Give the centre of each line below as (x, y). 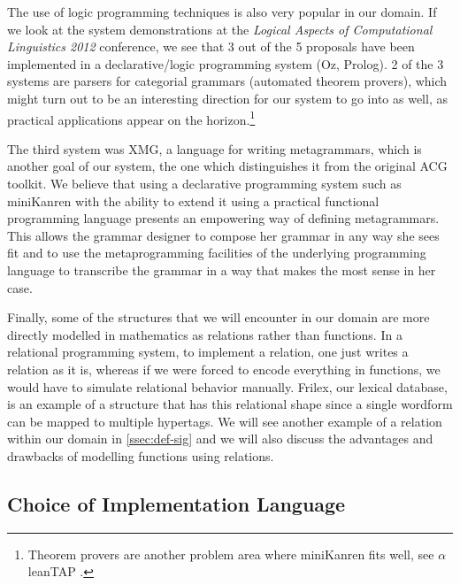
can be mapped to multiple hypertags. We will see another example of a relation (225, 421)
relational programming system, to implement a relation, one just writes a (208, 352)
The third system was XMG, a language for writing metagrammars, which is (215, 148)
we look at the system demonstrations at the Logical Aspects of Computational (220, 29)
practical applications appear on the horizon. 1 (131, 118)
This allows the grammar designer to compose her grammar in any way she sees (223, 235)
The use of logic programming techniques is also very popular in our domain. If (222, 12)
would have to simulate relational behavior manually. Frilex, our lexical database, (227, 386)
